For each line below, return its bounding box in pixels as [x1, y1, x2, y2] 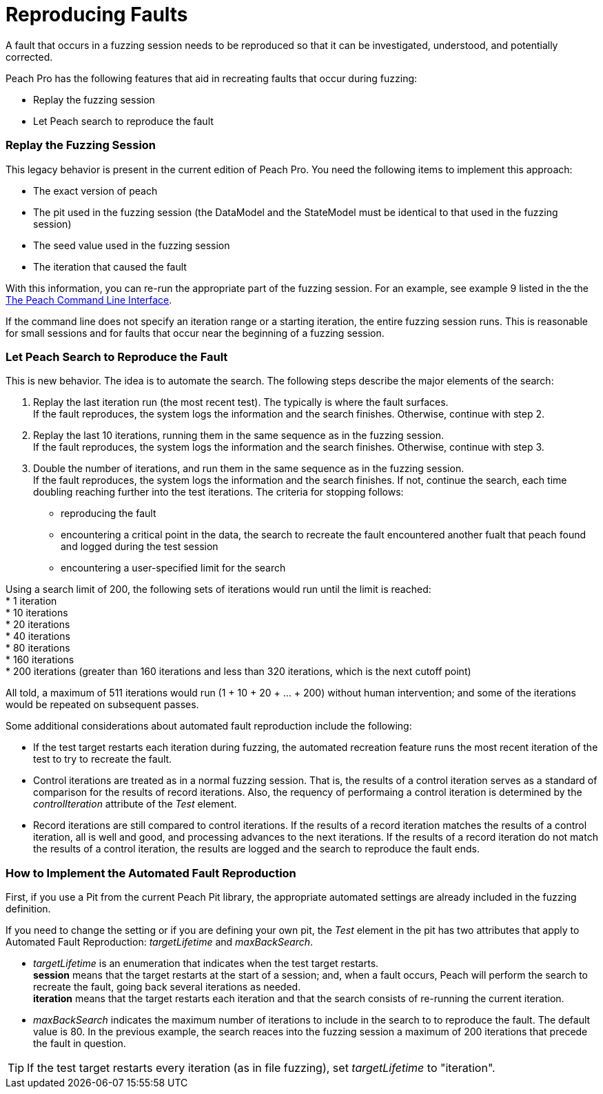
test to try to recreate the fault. [33, 753, 172, 765]
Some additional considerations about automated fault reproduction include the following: [6, 720, 412, 732]
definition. [6, 903, 51, 915]
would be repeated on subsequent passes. [6, 699, 199, 711]
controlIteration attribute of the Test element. [33, 798, 237, 810]
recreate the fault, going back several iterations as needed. [33, 981, 301, 993]
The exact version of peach [33, 184, 158, 197]
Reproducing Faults [6, 3, 188, 26]
